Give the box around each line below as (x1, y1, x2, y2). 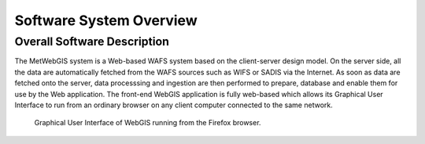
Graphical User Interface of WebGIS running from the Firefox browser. (34, 118, 261, 128)
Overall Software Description (14, 34, 169, 49)
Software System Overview (14, 12, 198, 29)
